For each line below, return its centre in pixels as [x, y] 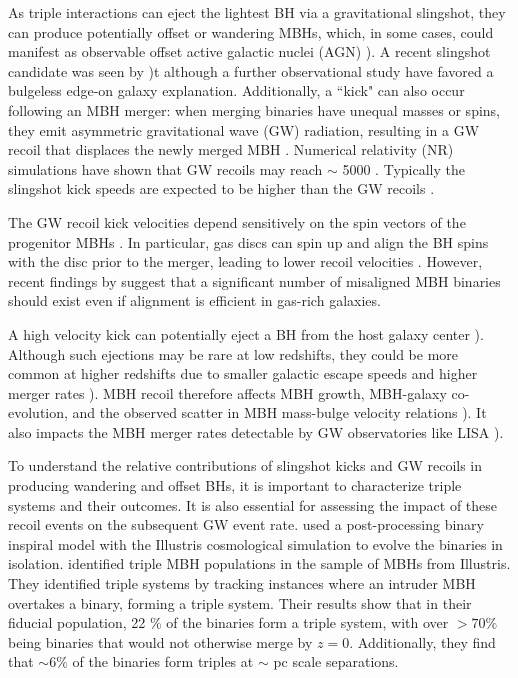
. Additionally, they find [422, 641]
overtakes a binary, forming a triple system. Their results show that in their [240, 602]
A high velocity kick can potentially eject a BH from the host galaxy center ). [246, 333]
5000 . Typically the [403, 168]
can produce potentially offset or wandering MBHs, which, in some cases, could [251, 31]
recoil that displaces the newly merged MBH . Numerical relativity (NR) [231, 149]
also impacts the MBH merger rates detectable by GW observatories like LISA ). [256, 431]
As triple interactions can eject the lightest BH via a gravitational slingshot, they [257, 12]
